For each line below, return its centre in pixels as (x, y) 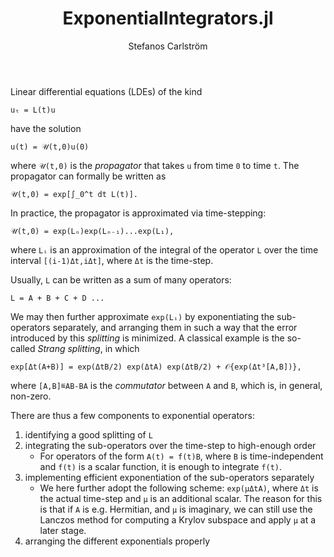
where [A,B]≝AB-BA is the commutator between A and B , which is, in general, (166, 385)
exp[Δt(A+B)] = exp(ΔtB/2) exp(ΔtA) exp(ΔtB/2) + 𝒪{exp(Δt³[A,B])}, (156, 367)
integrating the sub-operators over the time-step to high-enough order (170, 445)
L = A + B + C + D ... (57, 298)
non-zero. (31, 396)
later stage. (63, 530)
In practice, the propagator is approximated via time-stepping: (138, 213)
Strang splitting (69, 348)
